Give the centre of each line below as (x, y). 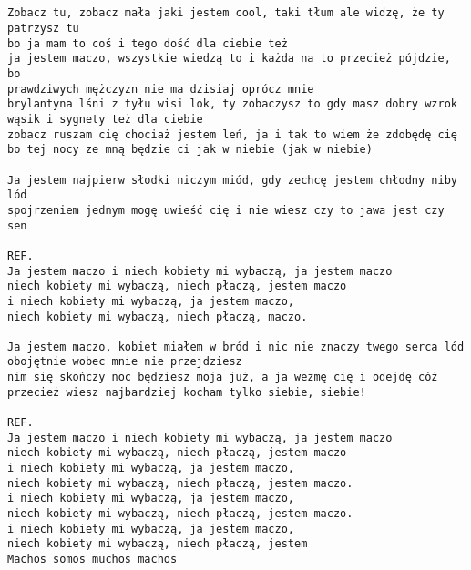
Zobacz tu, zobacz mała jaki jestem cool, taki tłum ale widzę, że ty (226, 13)
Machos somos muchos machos (92, 560)
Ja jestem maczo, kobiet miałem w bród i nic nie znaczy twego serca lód (236, 346)
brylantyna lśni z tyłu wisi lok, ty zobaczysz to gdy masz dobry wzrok (232, 104)
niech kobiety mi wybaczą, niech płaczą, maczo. (158, 316)
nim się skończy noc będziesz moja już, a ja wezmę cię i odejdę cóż (223, 377)
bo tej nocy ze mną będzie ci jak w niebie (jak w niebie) (190, 150)
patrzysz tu (43, 29)
